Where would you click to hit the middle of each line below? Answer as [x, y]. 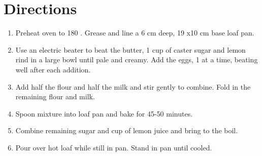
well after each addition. [53, 69]
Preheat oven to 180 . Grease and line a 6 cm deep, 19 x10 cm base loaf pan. [135, 33]
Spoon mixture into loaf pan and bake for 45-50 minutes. [104, 113]
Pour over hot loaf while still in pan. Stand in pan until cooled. [114, 147]
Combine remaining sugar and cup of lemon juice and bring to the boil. [127, 130]
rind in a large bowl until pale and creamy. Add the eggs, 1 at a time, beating [137, 60]
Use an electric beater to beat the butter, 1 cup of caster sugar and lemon [130, 49]
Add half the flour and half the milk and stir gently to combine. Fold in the [133, 86]
